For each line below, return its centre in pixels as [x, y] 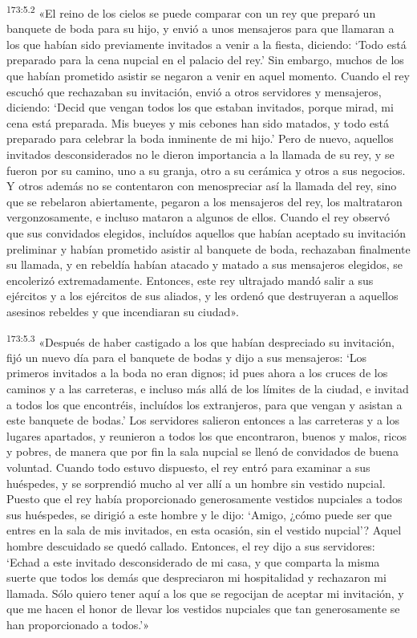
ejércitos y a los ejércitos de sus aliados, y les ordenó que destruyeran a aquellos [202, 296]
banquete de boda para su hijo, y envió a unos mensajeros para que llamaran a [200, 28]
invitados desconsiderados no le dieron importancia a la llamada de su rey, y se [200, 154]
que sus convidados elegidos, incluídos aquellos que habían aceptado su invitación [206, 232]
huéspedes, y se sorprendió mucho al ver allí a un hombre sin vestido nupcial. [196, 483]
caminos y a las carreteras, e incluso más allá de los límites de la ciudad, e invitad [208, 388]
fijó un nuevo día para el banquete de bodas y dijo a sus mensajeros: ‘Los [187, 357]
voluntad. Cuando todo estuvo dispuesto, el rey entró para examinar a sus [188, 467]
